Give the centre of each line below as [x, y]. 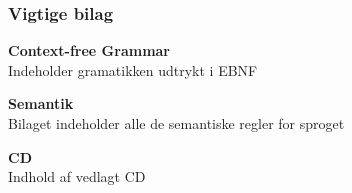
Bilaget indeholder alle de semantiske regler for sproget [176, 123]
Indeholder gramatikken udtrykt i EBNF [133, 69]
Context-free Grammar [89, 50]
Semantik [41, 103]
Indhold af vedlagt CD [77, 176]
